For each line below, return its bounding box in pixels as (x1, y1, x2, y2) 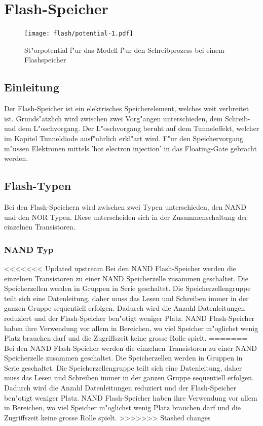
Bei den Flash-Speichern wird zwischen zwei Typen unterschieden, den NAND (4, 201, 247, 212)
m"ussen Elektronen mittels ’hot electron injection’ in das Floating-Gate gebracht (4, 143, 257, 153)
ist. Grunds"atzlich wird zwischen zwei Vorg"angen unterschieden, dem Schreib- (4, 113, 250, 123)
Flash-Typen (4, 178, 71, 193)
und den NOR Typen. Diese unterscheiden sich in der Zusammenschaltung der (4, 211, 248, 222)
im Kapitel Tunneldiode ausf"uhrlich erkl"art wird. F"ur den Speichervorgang (4, 133, 244, 143)
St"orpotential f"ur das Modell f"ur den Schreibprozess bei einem (24, 44, 224, 55)
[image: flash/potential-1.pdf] (24, 30, 133, 38)
